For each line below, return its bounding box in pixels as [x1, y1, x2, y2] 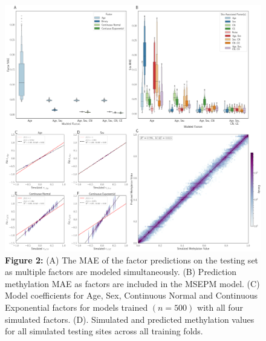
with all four [197, 300, 243, 313]
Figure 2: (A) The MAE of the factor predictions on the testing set [5, 253, 259, 266]
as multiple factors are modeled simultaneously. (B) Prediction [5, 265, 237, 278]
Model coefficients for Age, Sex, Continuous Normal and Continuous [5, 289, 258, 302]
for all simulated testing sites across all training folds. [5, 325, 203, 337]
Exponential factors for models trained [5, 300, 148, 313]
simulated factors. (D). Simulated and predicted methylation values [5, 313, 255, 325]
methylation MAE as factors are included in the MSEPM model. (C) [5, 277, 260, 290]
